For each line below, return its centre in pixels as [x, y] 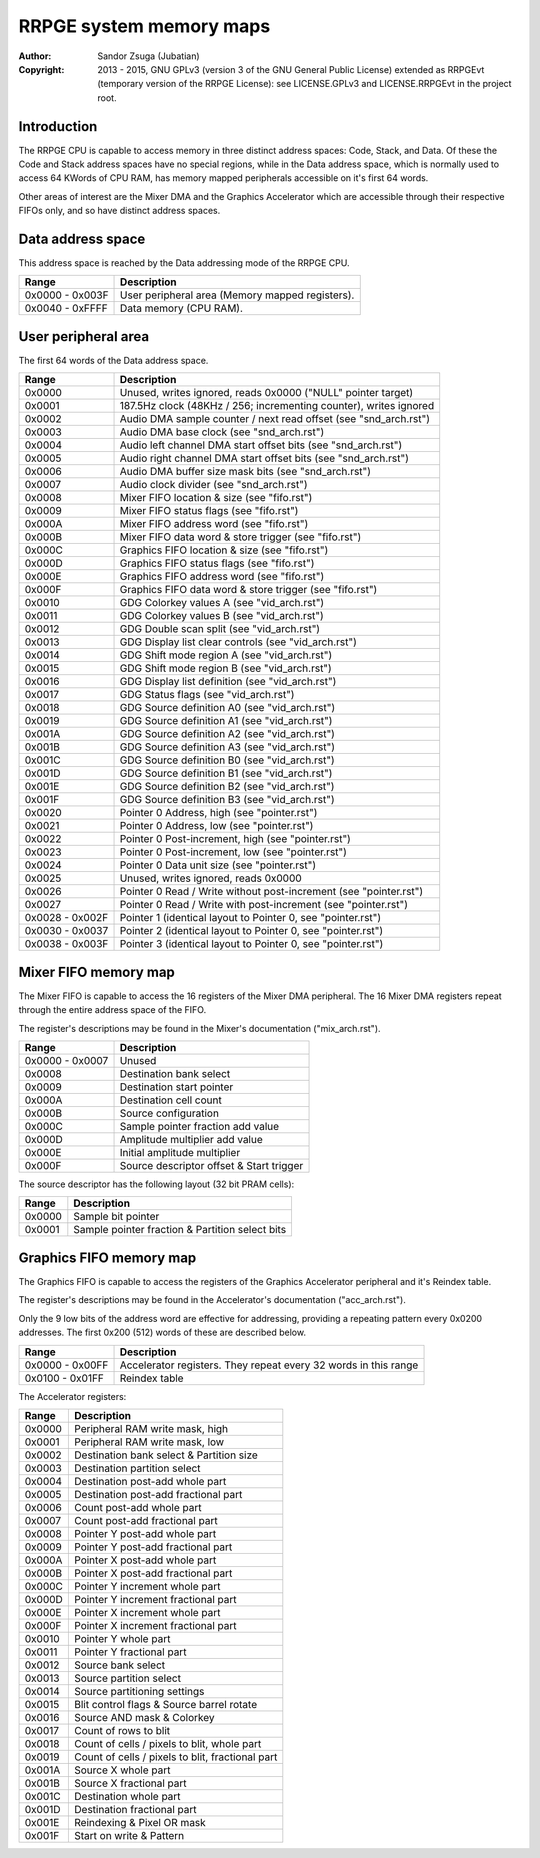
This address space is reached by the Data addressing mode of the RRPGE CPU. [184, 263]
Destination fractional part [135, 1809]
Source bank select [120, 1665]
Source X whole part [122, 1770]
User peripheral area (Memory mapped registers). [237, 295]
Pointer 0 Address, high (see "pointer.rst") [218, 813]
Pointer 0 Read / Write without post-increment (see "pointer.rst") [271, 892]
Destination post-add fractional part [158, 1494]
